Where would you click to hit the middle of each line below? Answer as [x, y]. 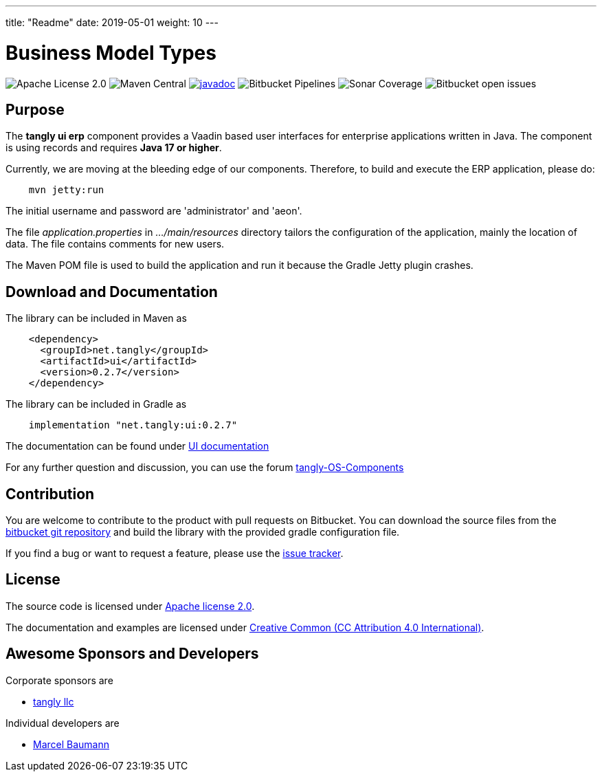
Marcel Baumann [71, 744]
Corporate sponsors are [59, 680]
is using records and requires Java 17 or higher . [114, 148]
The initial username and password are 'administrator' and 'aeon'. [154, 211]
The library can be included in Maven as [96, 318]
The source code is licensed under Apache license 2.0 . [130, 606]
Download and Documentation [112, 292]
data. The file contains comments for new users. [115, 244]
